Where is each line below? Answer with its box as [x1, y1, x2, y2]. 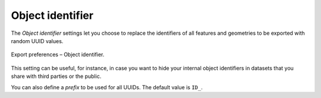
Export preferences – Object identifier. [11, 51, 105, 58]
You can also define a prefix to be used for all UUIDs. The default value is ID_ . [11, 83, 203, 91]
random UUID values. [11, 37, 64, 44]
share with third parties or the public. [11, 73, 102, 80]
